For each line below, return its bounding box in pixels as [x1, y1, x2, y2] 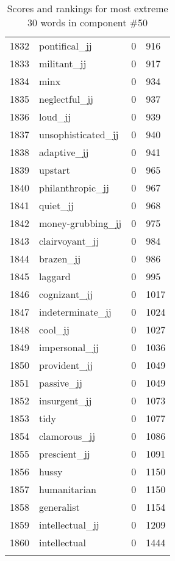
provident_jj [39, 358, 93, 372]
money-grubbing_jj [39, 216, 122, 230]
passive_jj [39, 376, 82, 390]
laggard [39, 269, 71, 283]
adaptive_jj [39, 145, 89, 159]
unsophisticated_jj [39, 127, 119, 141]
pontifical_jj [39, 39, 92, 53]
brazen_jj [39, 251, 81, 266]
